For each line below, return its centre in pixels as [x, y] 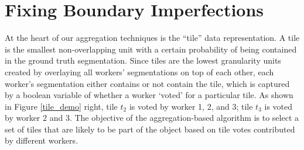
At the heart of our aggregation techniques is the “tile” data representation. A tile [152, 38]
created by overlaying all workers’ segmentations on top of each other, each [139, 71]
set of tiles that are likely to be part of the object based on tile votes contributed [150, 129]
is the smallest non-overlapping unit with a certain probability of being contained [151, 49]
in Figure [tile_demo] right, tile [61, 106]
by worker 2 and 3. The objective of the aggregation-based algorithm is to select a [152, 118]
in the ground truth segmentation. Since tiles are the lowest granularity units [143, 60]
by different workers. [42, 140]
